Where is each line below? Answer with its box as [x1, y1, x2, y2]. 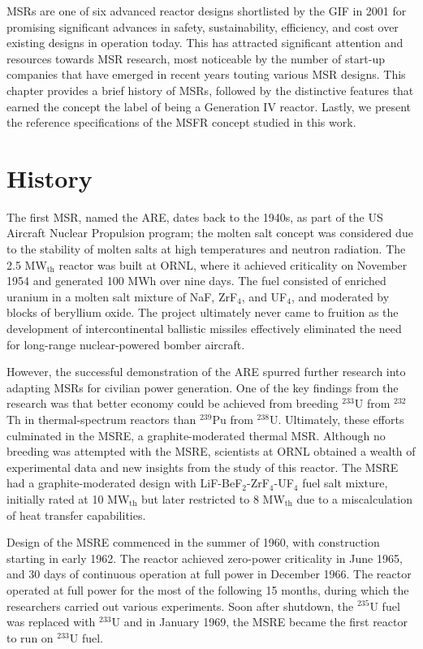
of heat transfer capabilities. [6, 506, 146, 523]
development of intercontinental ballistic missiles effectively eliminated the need [6, 320, 402, 337]
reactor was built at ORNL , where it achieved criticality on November [58, 256, 408, 273]
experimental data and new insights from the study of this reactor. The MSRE [6, 458, 399, 475]
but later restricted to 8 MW [141, 490, 285, 507]
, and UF [241, 288, 287, 305]
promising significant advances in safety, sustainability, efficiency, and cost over [6, 18, 399, 35]
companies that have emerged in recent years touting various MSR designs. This [6, 66, 406, 83]
